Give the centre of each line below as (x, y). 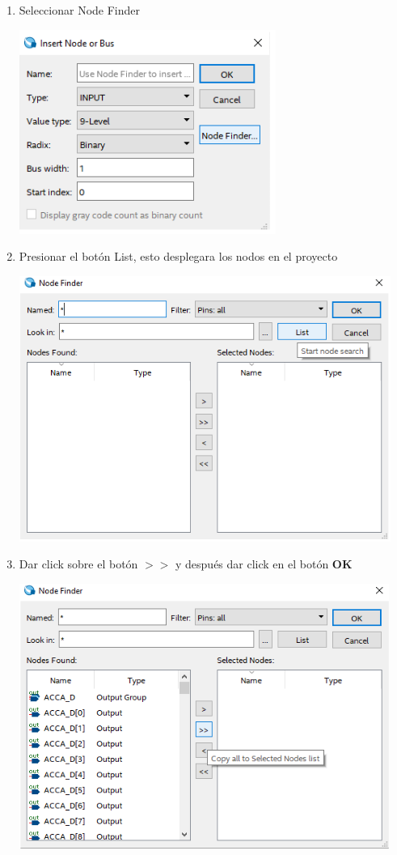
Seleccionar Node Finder (80, 10)
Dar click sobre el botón (78, 564)
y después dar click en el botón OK (264, 564)
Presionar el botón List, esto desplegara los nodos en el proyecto (178, 256)
